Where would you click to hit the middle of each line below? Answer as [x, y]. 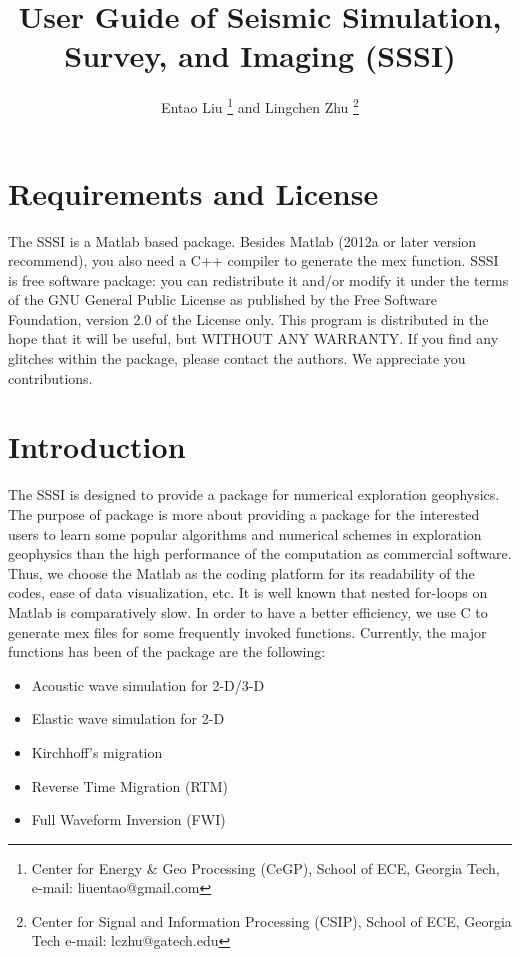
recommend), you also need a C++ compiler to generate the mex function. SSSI [253, 260]
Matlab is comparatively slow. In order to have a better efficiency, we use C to [248, 611]
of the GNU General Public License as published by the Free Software [222, 299]
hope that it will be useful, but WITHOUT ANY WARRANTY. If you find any [253, 338]
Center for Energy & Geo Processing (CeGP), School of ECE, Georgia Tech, [265, 867]
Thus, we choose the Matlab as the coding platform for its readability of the [241, 572]
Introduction [97, 446]
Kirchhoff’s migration [97, 751]
